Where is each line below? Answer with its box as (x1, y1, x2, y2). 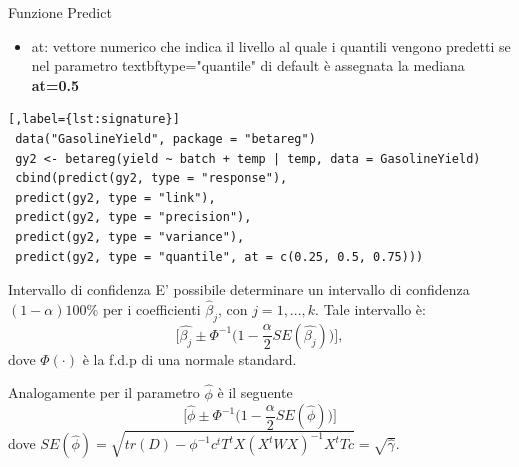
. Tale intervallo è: (315, 298, 426, 319)
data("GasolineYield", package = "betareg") (15, 131, 316, 146)
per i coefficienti (102, 298, 201, 319)
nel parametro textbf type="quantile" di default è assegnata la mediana (31, 55, 465, 76)
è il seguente (217, 382, 293, 403)
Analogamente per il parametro (8, 382, 200, 403)
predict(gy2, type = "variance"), (15, 229, 245, 244)
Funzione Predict (8, 2, 112, 22)
